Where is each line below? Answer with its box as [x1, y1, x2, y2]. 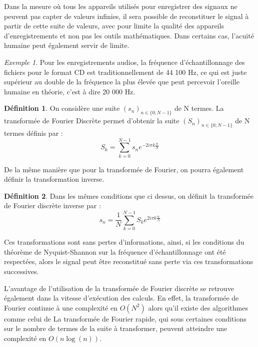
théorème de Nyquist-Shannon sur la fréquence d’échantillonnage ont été [4, 246, 226, 257]
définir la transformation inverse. [4, 174, 104, 184]
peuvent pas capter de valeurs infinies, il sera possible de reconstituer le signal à [4, 10, 249, 21]
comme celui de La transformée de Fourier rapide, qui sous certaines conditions [4, 313, 246, 324]
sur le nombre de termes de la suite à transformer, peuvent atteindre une [4, 323, 227, 334]
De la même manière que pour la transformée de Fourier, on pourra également [4, 164, 244, 174]
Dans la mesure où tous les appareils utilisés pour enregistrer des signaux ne [4, 1, 237, 11]
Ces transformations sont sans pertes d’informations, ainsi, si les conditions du [4, 237, 244, 247]
